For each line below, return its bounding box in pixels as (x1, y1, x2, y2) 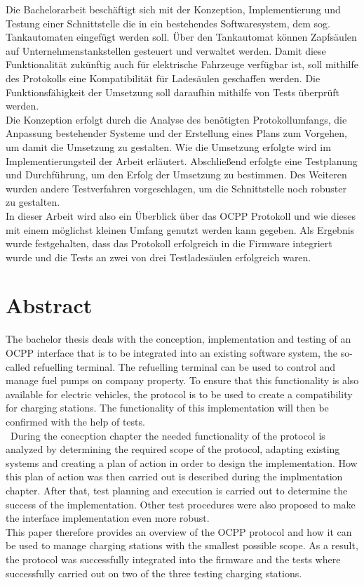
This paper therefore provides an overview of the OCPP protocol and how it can (6, 524, 352, 539)
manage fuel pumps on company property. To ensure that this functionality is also (6, 373, 359, 388)
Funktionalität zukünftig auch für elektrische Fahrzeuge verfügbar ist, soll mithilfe (6, 57, 358, 72)
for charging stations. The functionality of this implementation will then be (6, 400, 329, 415)
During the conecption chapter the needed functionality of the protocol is (10, 428, 325, 442)
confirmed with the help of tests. (6, 414, 145, 428)
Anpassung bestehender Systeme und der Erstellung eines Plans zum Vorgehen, (6, 126, 347, 140)
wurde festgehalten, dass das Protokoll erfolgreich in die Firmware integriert (6, 236, 332, 251)
